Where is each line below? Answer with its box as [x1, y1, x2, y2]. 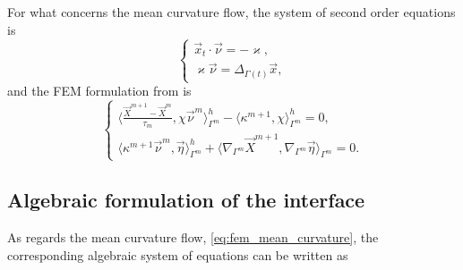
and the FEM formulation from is [7, 81, 192, 100]
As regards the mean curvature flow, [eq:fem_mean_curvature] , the [7, 227, 379, 246]
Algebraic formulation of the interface [7, 186, 365, 214]
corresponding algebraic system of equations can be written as [7, 245, 348, 264]
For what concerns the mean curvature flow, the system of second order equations [7, 3, 456, 21]
